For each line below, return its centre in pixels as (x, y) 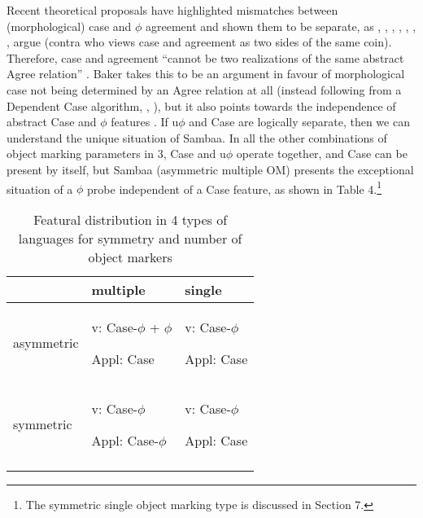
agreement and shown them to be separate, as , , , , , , (281, 26)
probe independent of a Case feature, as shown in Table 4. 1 (235, 187)
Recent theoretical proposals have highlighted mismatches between (172, 10)
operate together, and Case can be (322, 154)
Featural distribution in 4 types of (131, 219)
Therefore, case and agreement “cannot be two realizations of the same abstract (205, 57)
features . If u (145, 122)
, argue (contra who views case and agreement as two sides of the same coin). (199, 42)
